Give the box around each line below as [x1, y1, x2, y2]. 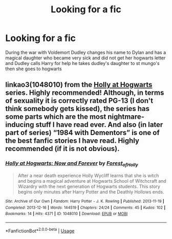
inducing [5, 120, 34, 129]
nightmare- [107, 113, 145, 121]
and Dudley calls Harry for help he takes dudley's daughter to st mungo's [5, 60, 160, 66]
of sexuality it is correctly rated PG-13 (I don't [5, 96, 154, 105]
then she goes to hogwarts [5, 66, 62, 72]
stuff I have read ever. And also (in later [35, 120, 163, 129]
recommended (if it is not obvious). [5, 144, 120, 153]
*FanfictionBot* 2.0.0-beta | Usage [5, 227, 75, 234]
